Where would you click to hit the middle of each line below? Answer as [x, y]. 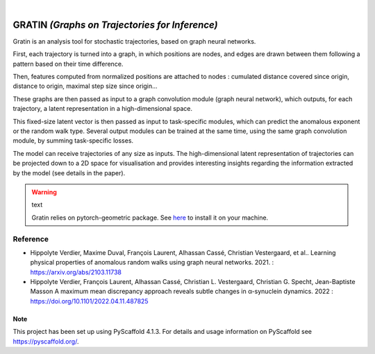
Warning [44, 192]
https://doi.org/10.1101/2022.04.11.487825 [89, 301]
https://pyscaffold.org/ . [46, 341]
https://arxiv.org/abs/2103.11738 [76, 272]
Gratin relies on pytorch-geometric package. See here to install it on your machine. [150, 218]
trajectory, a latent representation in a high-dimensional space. [102, 109]
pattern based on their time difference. [68, 64]
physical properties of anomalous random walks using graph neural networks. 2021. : [152, 263]
